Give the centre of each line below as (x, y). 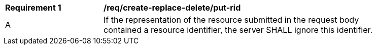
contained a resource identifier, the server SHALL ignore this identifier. (238, 30)
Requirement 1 (33, 8)
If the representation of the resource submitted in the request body (231, 20)
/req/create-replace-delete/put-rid (172, 8)
